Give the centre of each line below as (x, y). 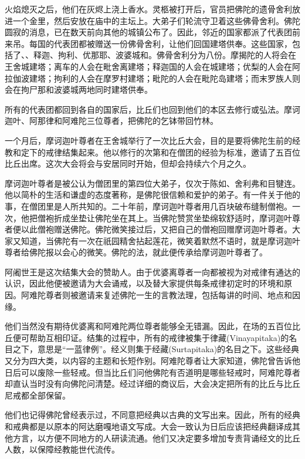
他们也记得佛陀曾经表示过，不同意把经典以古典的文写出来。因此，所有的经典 (152, 415)
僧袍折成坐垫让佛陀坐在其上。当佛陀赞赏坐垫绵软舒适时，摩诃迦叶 (165, 217)
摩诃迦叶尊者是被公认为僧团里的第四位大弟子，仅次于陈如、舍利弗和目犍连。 (152, 183)
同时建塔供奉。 (123, 90)
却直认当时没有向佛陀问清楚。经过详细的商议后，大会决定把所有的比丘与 (144, 384)
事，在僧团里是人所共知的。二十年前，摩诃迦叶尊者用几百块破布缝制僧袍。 (148, 206)
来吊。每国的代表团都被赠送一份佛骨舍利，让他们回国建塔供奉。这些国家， (148, 43)
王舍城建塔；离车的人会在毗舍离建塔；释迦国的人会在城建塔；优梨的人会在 (148, 66)
